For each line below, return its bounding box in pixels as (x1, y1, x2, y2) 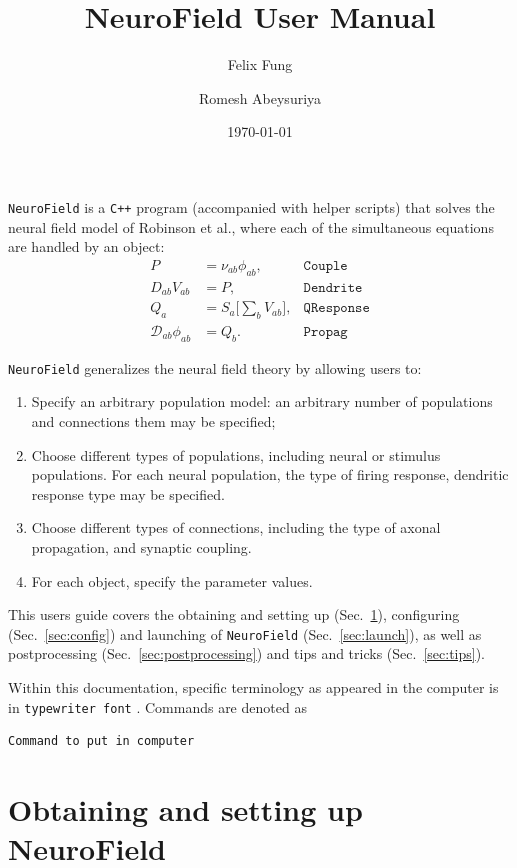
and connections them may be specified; (31, 410, 276, 431)
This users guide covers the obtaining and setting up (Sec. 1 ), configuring (8, 604, 460, 625)
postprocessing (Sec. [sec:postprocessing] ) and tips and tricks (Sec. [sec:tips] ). (8, 643, 486, 664)
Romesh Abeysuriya (198, 87, 322, 108)
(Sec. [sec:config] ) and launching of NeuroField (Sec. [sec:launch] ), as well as (8, 623, 482, 644)
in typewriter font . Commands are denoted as (8, 696, 307, 717)
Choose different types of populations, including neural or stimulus (31, 444, 441, 465)
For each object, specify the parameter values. (31, 570, 313, 591)
